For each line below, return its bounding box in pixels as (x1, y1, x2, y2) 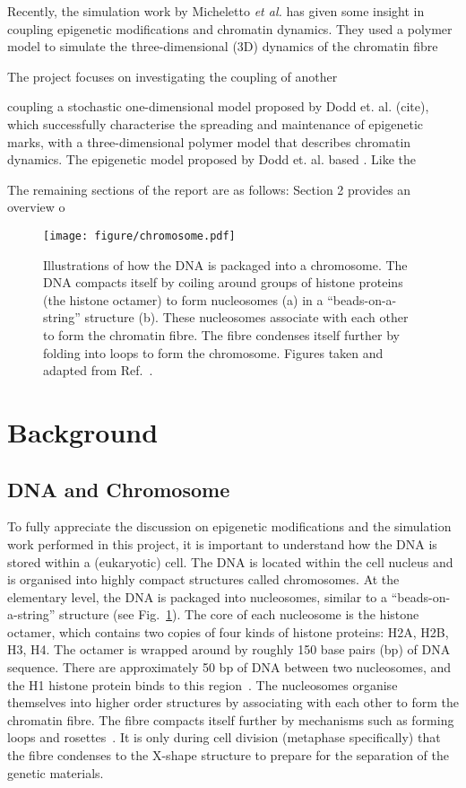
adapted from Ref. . (43, 361, 153, 380)
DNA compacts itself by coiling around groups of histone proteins (43, 273, 403, 292)
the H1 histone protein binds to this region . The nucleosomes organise (7, 675, 398, 694)
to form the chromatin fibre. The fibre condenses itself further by (43, 325, 400, 344)
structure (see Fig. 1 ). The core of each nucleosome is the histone (59, 605, 419, 624)
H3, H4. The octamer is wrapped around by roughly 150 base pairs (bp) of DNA (7, 640, 451, 659)
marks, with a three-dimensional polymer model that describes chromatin (7, 132, 411, 151)
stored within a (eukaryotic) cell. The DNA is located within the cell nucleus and (7, 552, 453, 571)
